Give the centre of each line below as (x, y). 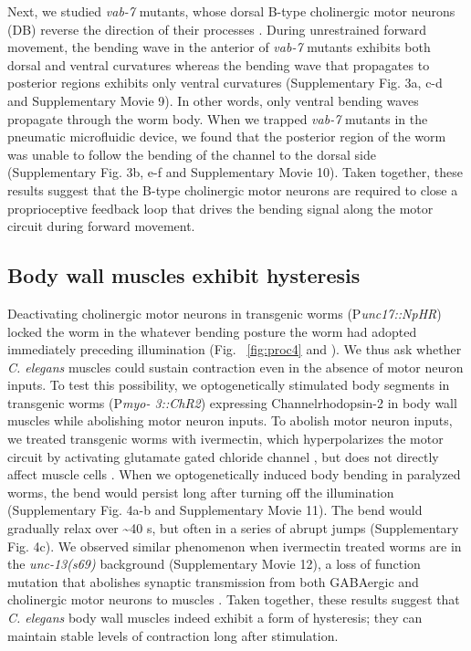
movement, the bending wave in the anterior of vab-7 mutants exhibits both (219, 47)
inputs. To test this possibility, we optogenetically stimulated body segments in (229, 385)
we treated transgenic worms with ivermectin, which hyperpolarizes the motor (225, 439)
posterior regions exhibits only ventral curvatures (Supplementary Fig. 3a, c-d (225, 83)
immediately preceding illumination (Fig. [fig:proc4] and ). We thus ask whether (235, 349)
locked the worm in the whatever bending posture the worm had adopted (212, 331)
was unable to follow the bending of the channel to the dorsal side (192, 154)
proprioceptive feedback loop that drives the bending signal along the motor (220, 208)
